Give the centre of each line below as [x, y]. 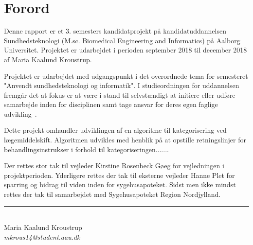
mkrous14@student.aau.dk [42, 236]
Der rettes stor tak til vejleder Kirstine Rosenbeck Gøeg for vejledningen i [114, 166]
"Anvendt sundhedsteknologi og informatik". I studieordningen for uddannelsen [122, 85]
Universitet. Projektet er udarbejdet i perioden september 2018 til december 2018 [126, 50]
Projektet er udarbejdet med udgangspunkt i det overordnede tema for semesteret [126, 76]
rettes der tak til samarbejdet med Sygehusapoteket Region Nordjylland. [112, 194]
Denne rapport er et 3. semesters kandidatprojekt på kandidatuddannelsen [115, 31]
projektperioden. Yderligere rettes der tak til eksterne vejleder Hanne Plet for [119, 175]
